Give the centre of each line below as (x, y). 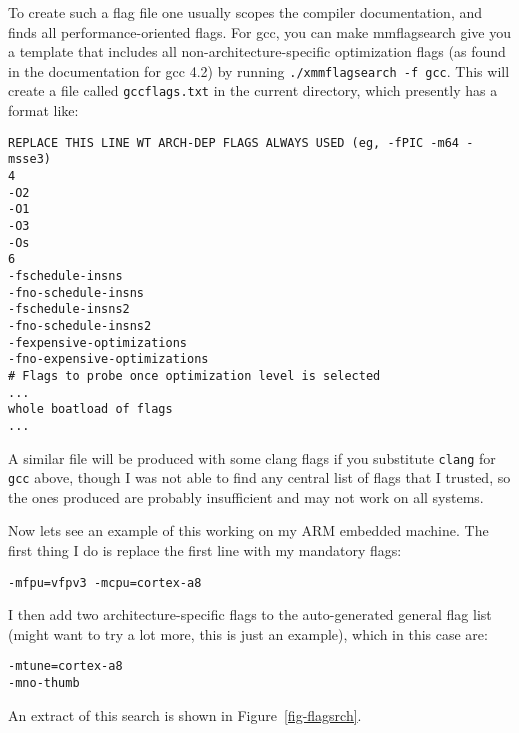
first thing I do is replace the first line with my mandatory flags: (205, 550)
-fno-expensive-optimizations (108, 359)
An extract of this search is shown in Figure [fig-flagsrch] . (185, 714)
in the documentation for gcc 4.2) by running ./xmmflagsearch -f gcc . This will (259, 70)
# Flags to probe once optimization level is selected (194, 375)
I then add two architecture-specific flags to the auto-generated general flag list (250, 614)
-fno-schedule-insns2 (80, 325)
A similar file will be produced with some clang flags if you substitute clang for (252, 457)
